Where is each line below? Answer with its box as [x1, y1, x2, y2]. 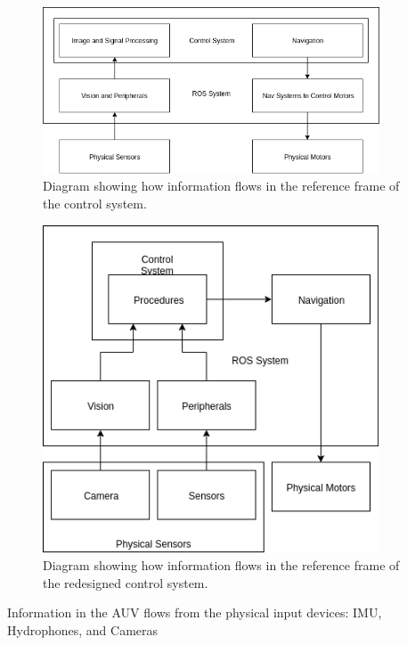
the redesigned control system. [43, 573, 208, 592]
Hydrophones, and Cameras [7, 620, 159, 639]
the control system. [43, 193, 147, 212]
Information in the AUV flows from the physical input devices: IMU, [7, 603, 382, 622]
